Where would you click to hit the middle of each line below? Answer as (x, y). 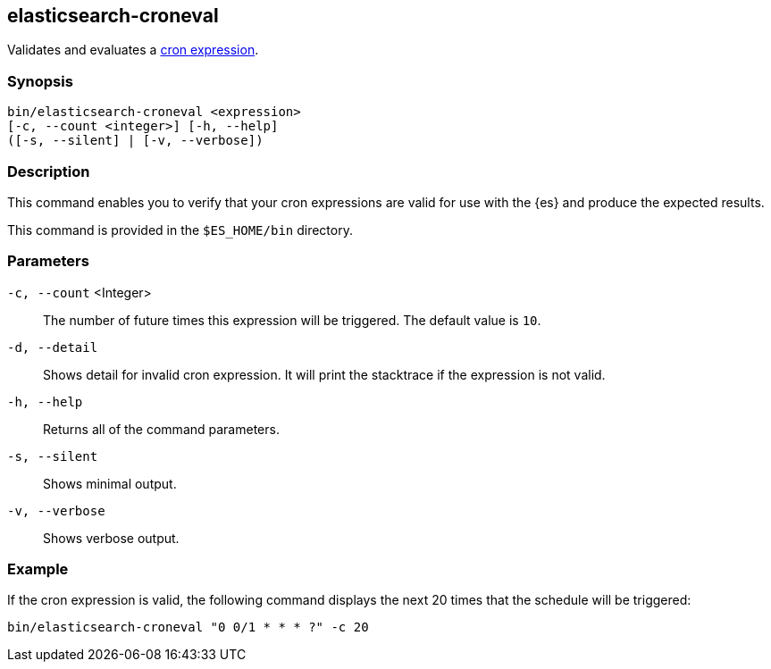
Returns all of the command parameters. (161, 429)
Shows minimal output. (110, 483)
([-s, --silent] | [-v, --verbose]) (135, 141)
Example (38, 569)
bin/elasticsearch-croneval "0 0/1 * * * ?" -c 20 (188, 627)
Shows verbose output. (111, 538)
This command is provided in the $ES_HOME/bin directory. (180, 230)
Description (49, 171)
